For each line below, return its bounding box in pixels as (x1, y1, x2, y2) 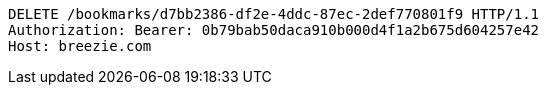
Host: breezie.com (8, 38, 152, 54)
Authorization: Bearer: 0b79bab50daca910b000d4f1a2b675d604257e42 (8, 22, 540, 38)
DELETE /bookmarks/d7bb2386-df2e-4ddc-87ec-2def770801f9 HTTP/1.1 (8, 6, 540, 22)
